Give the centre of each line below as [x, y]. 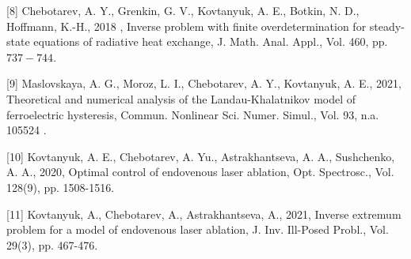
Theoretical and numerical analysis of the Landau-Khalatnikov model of [181, 98]
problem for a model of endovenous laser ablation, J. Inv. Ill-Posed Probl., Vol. [198, 229]
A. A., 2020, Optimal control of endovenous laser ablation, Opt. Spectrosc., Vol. [200, 172]
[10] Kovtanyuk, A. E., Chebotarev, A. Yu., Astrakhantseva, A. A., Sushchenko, [201, 156]
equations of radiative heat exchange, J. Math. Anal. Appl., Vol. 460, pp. [211, 41]
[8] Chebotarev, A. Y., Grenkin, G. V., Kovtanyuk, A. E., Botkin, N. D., [183, 10]
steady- [387, 26]
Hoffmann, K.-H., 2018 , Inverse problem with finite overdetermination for [186, 26]
